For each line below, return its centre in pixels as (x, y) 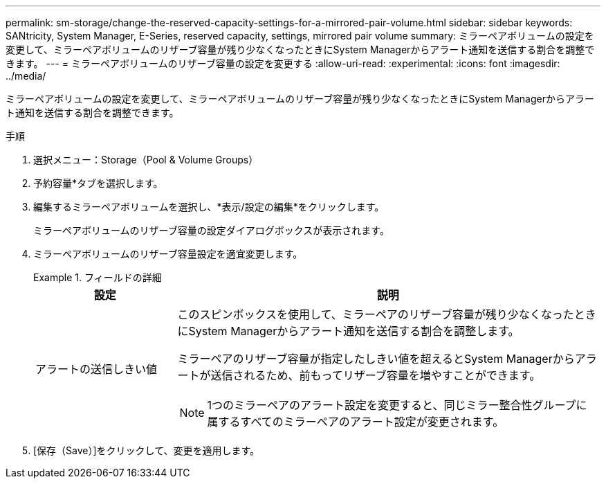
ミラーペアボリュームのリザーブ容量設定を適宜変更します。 (168, 254)
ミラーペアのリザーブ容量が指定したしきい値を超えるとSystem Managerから (376, 359)
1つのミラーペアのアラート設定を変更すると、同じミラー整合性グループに (397, 405)
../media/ (26, 76)
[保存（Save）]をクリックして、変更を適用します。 (147, 450)
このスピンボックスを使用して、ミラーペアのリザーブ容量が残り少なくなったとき (387, 314)
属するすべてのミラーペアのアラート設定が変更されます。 (356, 422)
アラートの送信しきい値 (97, 369)
